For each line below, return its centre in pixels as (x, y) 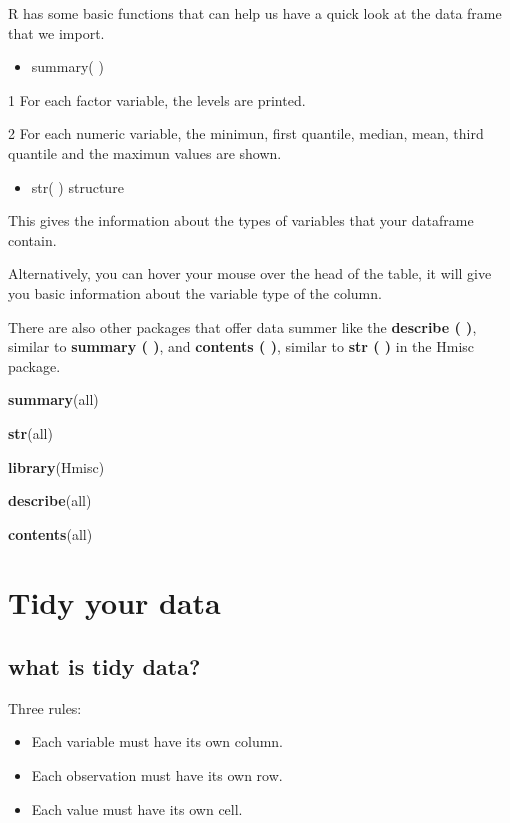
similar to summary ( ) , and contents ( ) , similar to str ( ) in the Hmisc (241, 346)
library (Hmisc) (56, 466)
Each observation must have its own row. (157, 775)
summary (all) (53, 399)
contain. (32, 239)
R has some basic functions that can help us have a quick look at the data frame (255, 13)
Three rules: (45, 707)
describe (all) (50, 500)
